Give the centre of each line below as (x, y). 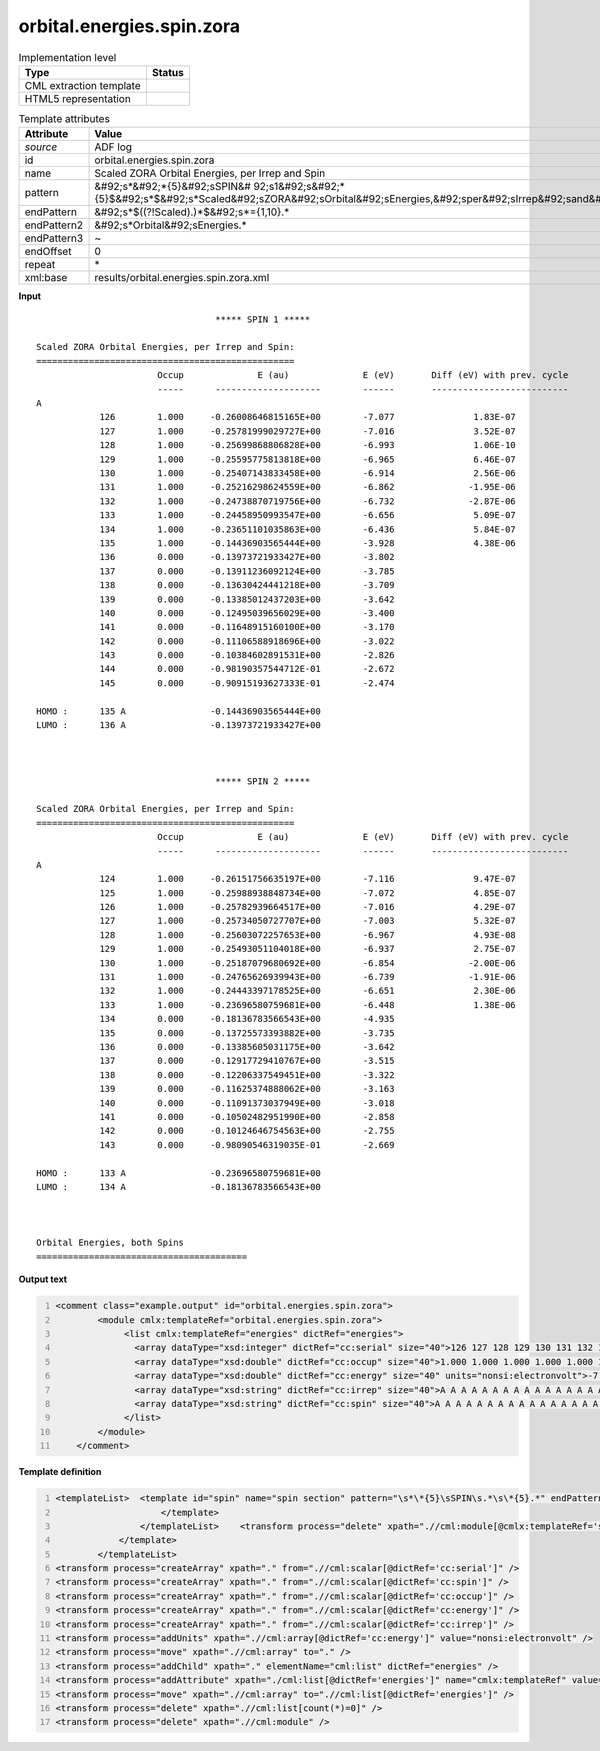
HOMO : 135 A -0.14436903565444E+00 (179, 711)
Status (167, 72)
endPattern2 (54, 225)
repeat (40, 265)
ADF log (113, 147)
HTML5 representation (78, 98)
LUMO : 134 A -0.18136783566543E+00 (179, 1186)
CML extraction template (82, 85)
